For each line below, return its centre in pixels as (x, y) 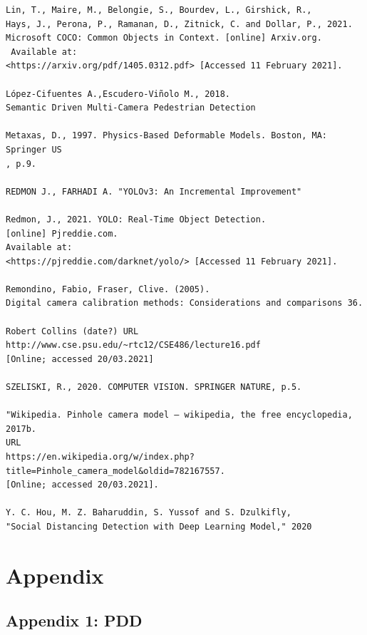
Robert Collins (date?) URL (72, 331)
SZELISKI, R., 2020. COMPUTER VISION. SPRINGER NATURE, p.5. (154, 387)
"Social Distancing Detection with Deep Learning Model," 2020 (159, 526)
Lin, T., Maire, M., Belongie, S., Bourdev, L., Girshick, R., (159, 10)
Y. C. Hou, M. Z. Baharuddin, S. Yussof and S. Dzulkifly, (149, 513)
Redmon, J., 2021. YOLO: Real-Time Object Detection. (136, 219)
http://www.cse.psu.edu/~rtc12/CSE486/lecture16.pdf (133, 345)
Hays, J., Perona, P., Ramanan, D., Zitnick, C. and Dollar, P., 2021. (179, 24)
